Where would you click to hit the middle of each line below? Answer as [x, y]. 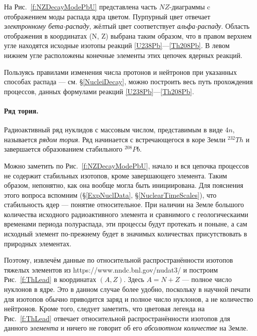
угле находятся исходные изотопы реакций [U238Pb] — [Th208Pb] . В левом [117, 45]
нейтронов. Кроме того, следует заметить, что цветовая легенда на [104, 308]
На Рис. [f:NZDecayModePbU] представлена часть [80, 6]
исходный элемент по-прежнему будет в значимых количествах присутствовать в [126, 234]
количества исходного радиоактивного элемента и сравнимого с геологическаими [126, 214]
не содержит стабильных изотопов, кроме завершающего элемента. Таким [116, 175]
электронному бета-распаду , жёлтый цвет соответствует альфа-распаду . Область [127, 26]
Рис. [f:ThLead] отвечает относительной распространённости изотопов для [117, 318]
